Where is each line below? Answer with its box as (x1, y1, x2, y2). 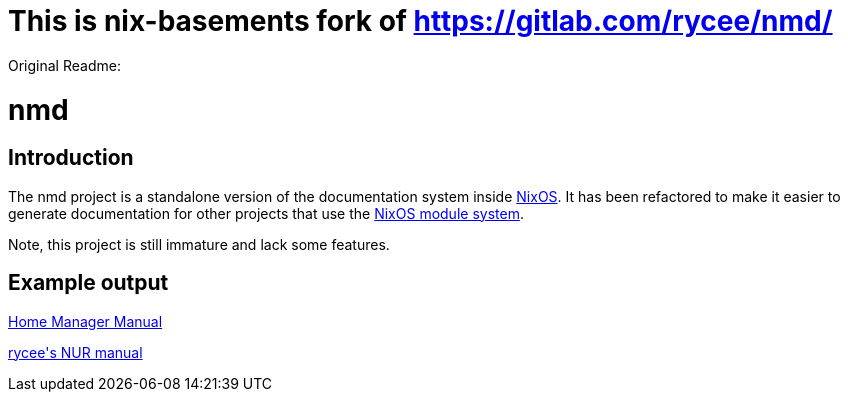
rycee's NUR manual (8, 343, 143, 361)
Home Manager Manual (8, 312, 163, 330)
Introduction (8, 145, 134, 171)
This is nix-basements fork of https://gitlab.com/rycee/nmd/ (8, 4, 833, 38)
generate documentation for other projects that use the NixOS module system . (8, 204, 524, 222)
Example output (8, 270, 169, 296)
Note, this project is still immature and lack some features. (8, 235, 390, 253)
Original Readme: (8, 56, 121, 74)
